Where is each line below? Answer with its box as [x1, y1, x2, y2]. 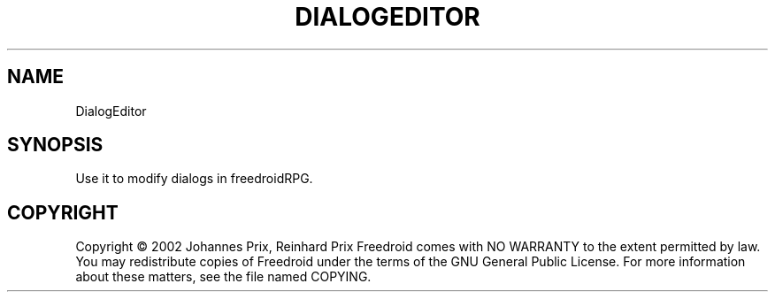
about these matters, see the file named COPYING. [75, 269, 372, 285]
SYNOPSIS [7, 134, 104, 157]
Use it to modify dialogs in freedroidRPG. [75, 171, 313, 187]
